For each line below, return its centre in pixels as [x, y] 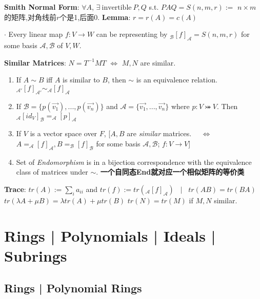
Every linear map [36, 34]
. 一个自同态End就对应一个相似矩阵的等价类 [170, 172]
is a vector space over [64, 133]
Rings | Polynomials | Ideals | [110, 235]
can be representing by [132, 34]
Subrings [36, 255]
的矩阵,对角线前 [30, 17]
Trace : [15, 189]
